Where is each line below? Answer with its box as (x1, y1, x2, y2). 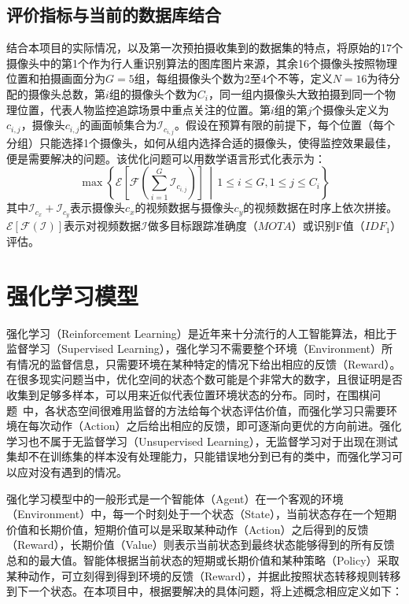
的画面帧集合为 (79, 117, 157, 133)
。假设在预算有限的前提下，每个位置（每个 (175, 117, 396, 133)
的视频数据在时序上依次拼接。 (243, 199, 398, 216)
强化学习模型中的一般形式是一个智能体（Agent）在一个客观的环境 (6, 490, 344, 506)
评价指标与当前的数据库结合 (6, 2, 221, 27)
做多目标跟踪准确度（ (147, 217, 258, 234)
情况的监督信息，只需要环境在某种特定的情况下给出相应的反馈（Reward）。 (17, 355, 401, 372)
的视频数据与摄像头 (134, 199, 234, 216)
